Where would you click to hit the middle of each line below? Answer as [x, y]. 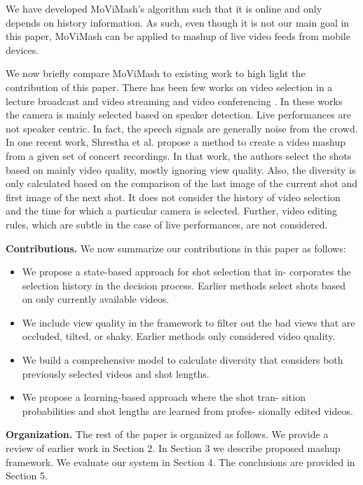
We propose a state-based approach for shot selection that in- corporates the [186, 272]
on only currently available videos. [96, 299]
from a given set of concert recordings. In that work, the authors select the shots [179, 155]
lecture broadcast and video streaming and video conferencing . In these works [174, 101]
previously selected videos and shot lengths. [116, 373]
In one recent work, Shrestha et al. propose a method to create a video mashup [176, 142]
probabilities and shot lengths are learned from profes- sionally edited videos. [187, 410]
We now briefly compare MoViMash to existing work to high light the [156, 73]
